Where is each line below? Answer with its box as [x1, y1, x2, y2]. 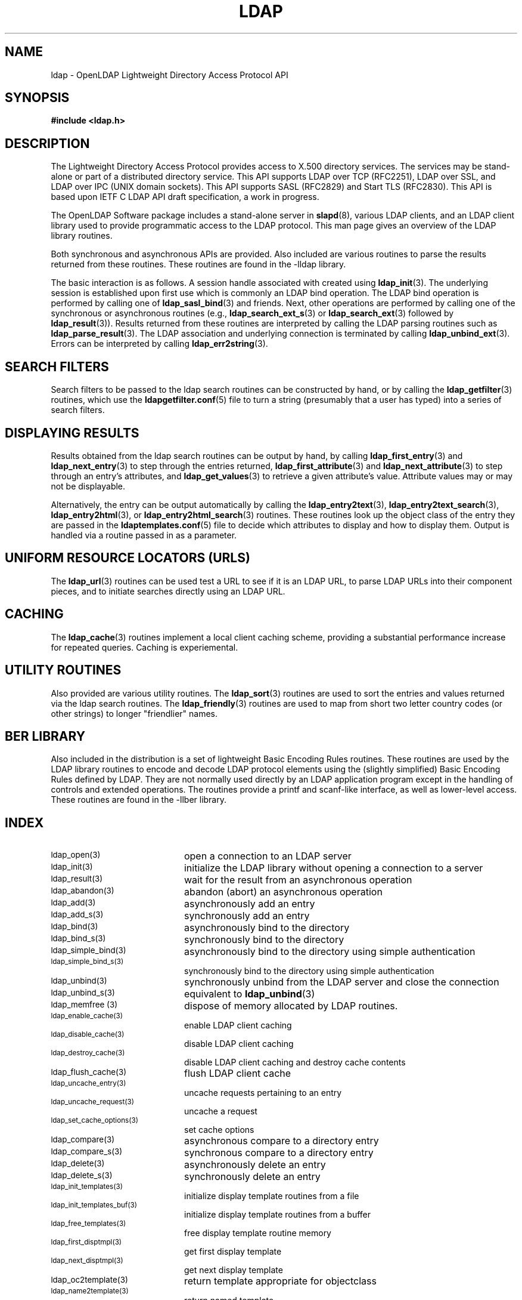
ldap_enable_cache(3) [51, 1012, 123, 1021]
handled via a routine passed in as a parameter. [51, 529, 237, 540]
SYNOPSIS [5, 90, 70, 106]
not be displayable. [51, 480, 126, 491]
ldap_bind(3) [51, 922, 98, 932]
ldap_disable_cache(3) [51, 1030, 125, 1039]
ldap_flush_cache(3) [51, 1067, 126, 1077]
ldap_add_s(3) [51, 910, 104, 920]
